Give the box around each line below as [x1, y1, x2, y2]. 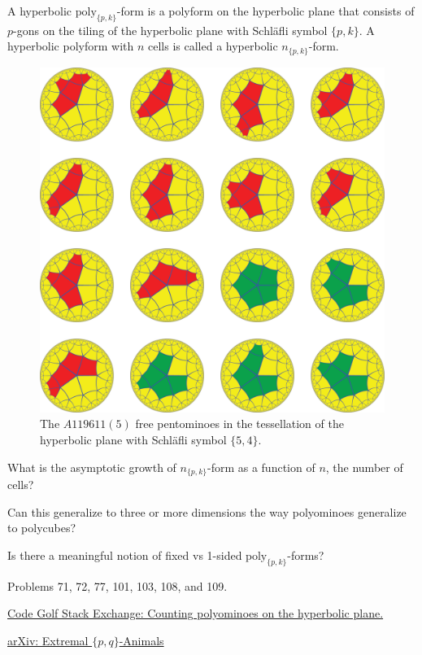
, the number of [325, 458, 403, 475]
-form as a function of [207, 458, 315, 475]
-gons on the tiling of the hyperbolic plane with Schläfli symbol [13, 21, 328, 38]
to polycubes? [7, 519, 76, 536]
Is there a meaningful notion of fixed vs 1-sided [7, 546, 242, 563]
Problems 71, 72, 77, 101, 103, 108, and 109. [7, 577, 228, 594]
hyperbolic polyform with [7, 37, 134, 55]
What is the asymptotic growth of [7, 458, 176, 475]
